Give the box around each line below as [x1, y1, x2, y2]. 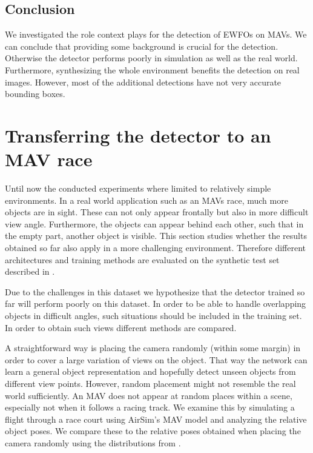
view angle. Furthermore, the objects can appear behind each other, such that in [5, 217, 304, 230]
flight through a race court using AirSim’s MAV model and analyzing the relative [5, 412, 307, 425]
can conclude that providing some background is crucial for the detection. [5, 39, 278, 52]
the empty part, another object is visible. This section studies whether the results [5, 229, 307, 242]
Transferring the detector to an [5, 122, 271, 147]
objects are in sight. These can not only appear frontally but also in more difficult [5, 206, 309, 218]
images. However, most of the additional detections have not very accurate [5, 75, 282, 88]
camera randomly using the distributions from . [5, 436, 181, 449]
